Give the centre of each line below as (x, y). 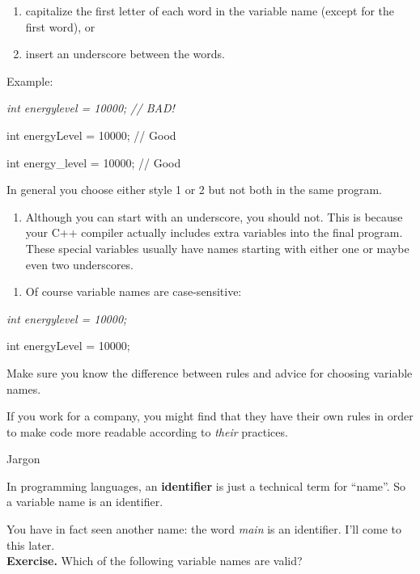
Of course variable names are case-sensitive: (134, 291)
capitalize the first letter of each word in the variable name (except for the (210, 11)
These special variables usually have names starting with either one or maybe (217, 248)
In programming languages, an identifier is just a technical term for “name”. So (206, 485)
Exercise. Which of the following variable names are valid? (155, 561)
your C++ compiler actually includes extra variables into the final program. (214, 232)
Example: (30, 80)
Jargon (23, 459)
